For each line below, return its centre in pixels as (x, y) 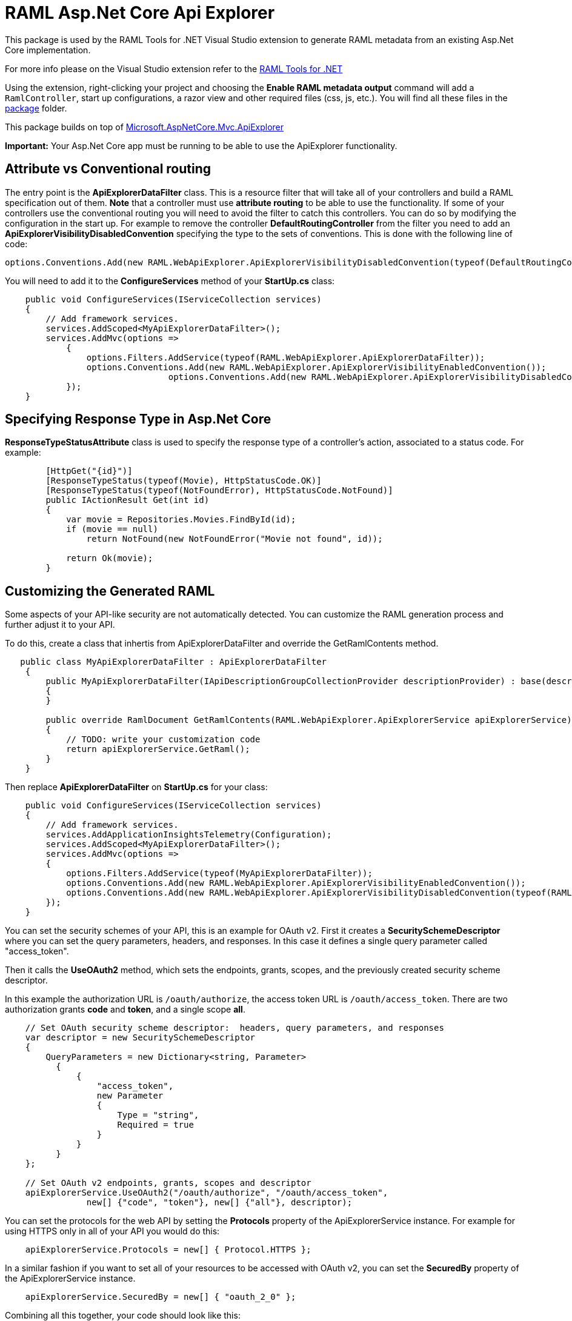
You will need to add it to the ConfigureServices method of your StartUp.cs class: (170, 281)
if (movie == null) (112, 529)
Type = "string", (158, 1115)
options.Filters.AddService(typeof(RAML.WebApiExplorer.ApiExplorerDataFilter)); (286, 357)
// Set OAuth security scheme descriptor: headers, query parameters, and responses (234, 1028)
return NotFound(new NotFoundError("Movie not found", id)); (234, 539)
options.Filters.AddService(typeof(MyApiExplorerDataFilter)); (219, 873)
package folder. (36, 108)
